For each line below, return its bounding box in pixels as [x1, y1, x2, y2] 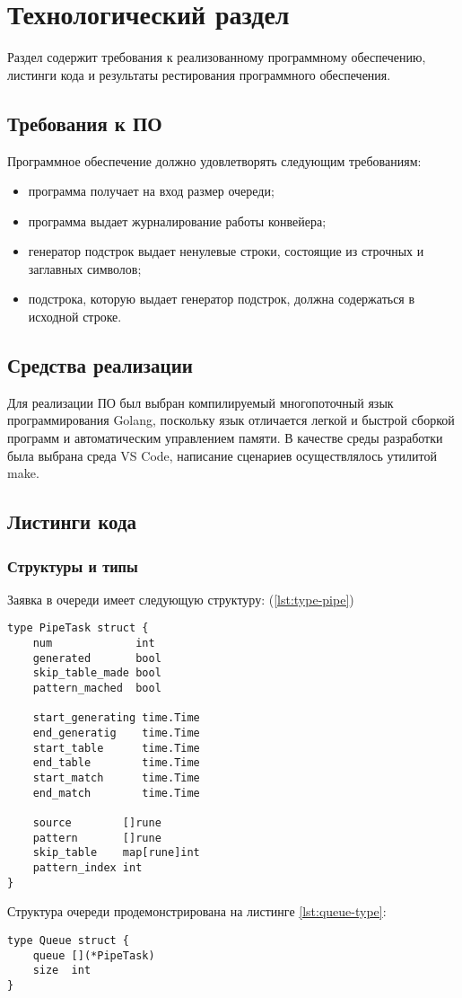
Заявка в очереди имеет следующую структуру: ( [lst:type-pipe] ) [7, 589, 354, 608]
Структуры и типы [7, 554, 138, 577]
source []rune [32, 816, 161, 829]
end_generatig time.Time [32, 727, 200, 740]
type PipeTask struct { [7, 622, 149, 635]
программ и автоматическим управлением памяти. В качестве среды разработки [7, 428, 443, 447]
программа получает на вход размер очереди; [28, 181, 275, 200]
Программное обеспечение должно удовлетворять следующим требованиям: [7, 151, 422, 170]
